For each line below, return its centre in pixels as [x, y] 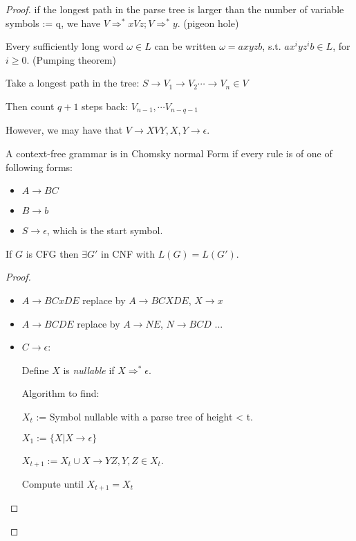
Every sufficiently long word [65, 46]
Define [35, 370]
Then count [30, 106]
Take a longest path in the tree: [73, 83]
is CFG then [52, 253]
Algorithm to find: [60, 393]
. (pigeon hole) [208, 23]
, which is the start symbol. [105, 230]
